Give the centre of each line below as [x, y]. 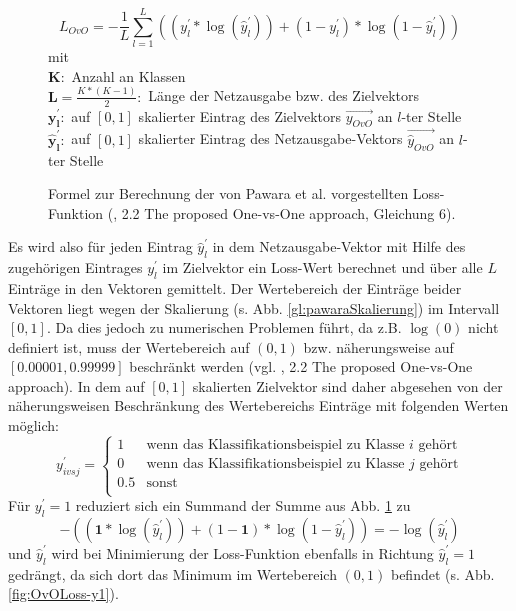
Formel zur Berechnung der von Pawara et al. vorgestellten [228, 193]
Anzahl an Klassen [128, 75]
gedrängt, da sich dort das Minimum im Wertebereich [172, 573]
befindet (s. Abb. [442, 573]
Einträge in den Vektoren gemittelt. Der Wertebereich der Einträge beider [235, 287]
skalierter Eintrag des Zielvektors [240, 115]
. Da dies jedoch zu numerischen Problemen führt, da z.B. [224, 327]
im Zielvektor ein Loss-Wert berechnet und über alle [322, 267]
